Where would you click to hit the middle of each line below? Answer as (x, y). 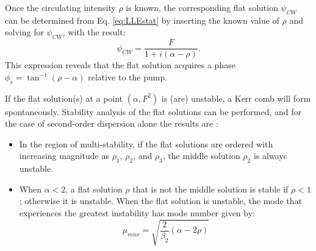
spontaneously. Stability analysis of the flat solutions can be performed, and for (153, 111)
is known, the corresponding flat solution (202, 7)
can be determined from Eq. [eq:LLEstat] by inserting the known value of (142, 20)
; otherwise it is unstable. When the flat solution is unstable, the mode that (161, 201)
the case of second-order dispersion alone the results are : (112, 123)
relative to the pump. (128, 76)
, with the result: (94, 32)
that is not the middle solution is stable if (210, 189)
